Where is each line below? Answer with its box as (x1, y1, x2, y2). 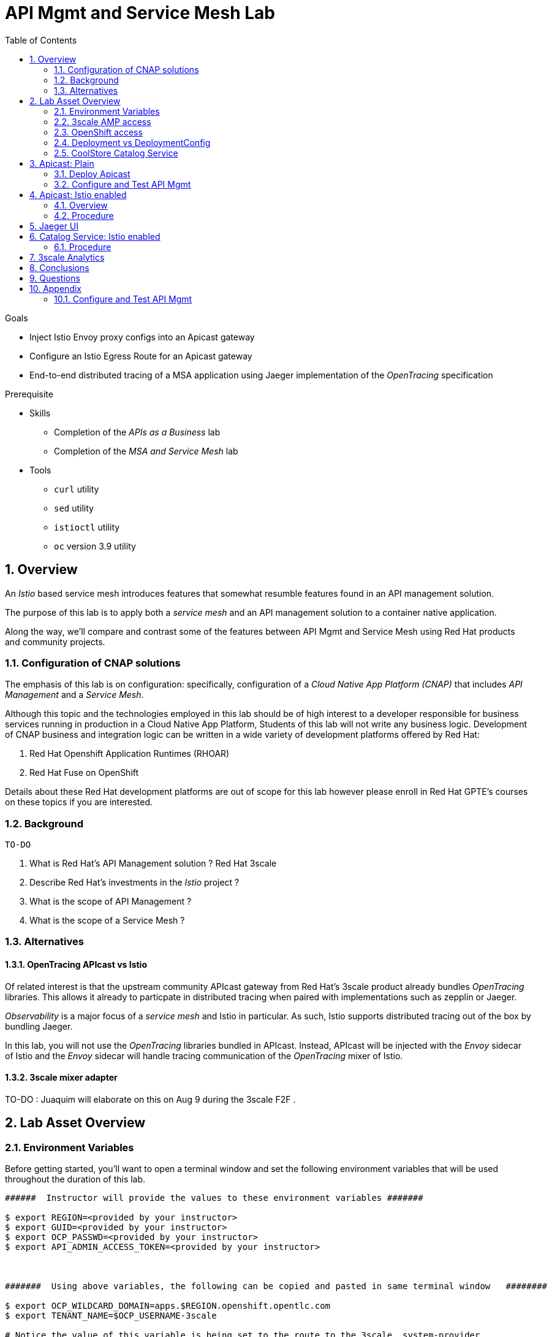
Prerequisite (5, 388, 53, 399)
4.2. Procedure (54, 210, 114, 221)
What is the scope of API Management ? (29, 896, 192, 907)
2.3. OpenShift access (54, 126, 143, 137)
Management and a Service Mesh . (5, 689, 144, 700)
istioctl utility (54, 521, 120, 532)
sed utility (54, 502, 94, 513)
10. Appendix (29, 283, 81, 294)
